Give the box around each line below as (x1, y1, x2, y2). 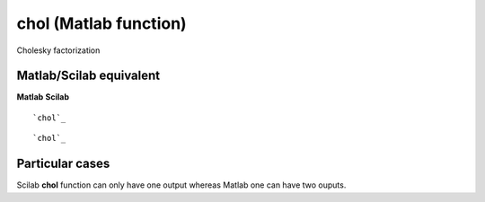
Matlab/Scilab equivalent (16, 68, 161, 83)
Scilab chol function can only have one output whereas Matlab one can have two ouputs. (16, 180, 347, 190)
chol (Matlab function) (16, 13, 188, 33)
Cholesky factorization (16, 45, 101, 56)
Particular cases (16, 156, 110, 171)
